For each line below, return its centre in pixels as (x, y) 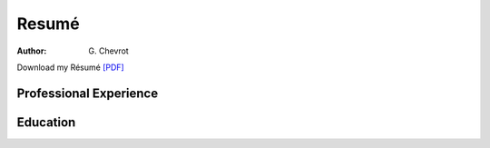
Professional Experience (88, 93)
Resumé (49, 24)
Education (46, 122)
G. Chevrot (108, 51)
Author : (32, 51)
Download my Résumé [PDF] (70, 67)
